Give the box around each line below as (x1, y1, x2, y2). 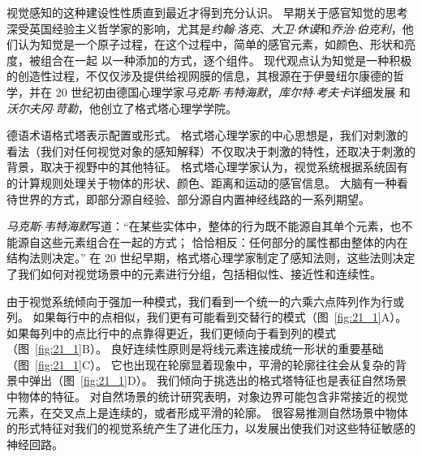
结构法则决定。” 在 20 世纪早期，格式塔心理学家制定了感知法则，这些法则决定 (6, 249, 416, 266)
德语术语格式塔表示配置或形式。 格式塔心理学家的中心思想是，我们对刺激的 (6, 127, 408, 144)
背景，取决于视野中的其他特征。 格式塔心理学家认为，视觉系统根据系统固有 (6, 158, 408, 175)
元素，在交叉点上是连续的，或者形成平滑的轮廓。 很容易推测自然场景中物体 (6, 403, 408, 420)
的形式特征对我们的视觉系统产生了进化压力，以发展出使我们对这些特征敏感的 (6, 420, 416, 437)
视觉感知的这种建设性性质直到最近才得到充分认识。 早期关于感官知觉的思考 (6, 4, 408, 20)
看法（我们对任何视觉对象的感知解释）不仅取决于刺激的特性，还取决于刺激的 (6, 142, 416, 159)
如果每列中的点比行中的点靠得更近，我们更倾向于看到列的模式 (6, 324, 336, 341)
